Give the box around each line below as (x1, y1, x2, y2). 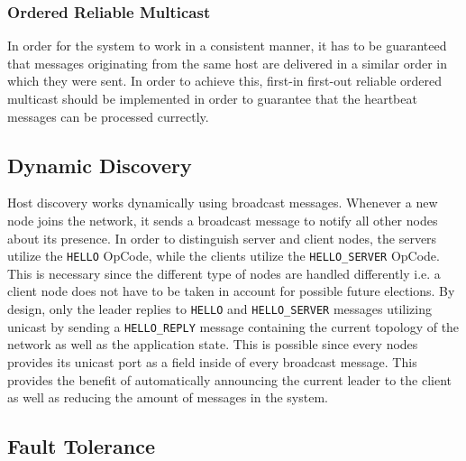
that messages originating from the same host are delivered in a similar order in (7, 53, 447, 72)
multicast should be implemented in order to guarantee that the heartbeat (7, 89, 417, 107)
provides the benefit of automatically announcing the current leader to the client (7, 370, 452, 389)
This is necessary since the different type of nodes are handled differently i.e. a (7, 263, 441, 282)
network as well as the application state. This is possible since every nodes (7, 335, 418, 354)
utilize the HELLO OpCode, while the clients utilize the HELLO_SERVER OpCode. (7, 246, 440, 265)
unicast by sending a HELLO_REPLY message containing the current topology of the (7, 317, 460, 336)
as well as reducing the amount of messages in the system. (7, 388, 328, 407)
